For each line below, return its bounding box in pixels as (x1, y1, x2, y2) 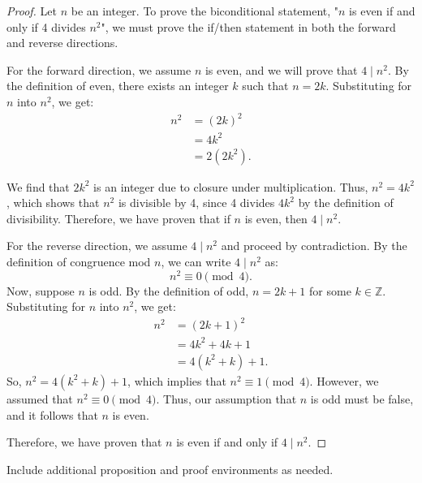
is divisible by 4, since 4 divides (118, 194, 275, 211)
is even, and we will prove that (205, 61, 358, 78)
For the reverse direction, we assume (6, 237, 187, 254)
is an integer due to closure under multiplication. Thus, (93, 178, 368, 195)
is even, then (244, 209, 308, 226)
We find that (6, 178, 70, 195)
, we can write (161, 253, 231, 270)
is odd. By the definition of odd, (88, 282, 249, 299)
